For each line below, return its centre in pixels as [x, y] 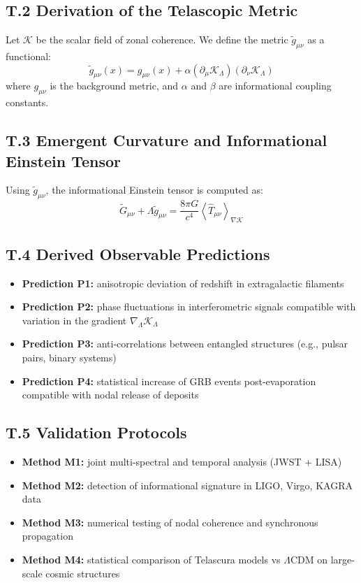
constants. [27, 102]
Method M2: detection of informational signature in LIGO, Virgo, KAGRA [187, 485]
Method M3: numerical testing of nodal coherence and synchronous [170, 522]
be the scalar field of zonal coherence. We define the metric [162, 39]
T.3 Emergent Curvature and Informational [167, 140]
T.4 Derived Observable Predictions [138, 253]
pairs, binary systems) [69, 358]
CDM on [309, 559]
